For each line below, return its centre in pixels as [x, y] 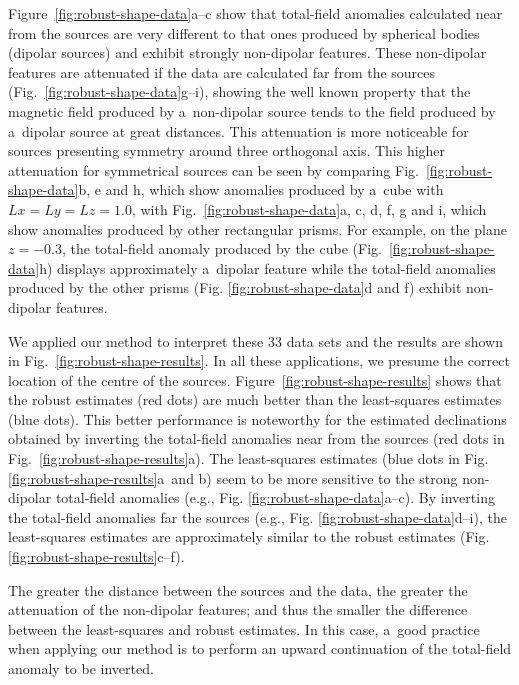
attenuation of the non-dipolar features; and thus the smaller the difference [238, 609]
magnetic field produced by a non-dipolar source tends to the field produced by [252, 110]
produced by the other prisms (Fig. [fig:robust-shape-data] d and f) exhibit [235, 287]
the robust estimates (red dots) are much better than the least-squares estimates [255, 399]
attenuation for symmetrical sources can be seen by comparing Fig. [213, 169]
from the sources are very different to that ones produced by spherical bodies [244, 32]
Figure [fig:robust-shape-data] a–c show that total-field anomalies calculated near [255, 13]
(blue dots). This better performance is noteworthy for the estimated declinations [257, 418]
